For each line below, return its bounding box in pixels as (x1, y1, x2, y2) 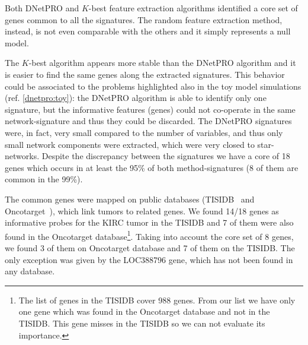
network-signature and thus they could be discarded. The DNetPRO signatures (5, 115, 292, 127)
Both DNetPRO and (5, 2, 79, 14)
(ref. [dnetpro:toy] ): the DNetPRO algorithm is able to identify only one (5, 91, 267, 104)
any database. (5, 265, 55, 277)
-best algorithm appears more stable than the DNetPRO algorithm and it (28, 56, 296, 69)
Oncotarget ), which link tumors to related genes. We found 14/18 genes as (5, 204, 279, 217)
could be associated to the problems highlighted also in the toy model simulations (5, 80, 301, 92)
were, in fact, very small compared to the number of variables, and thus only (5, 126, 283, 138)
